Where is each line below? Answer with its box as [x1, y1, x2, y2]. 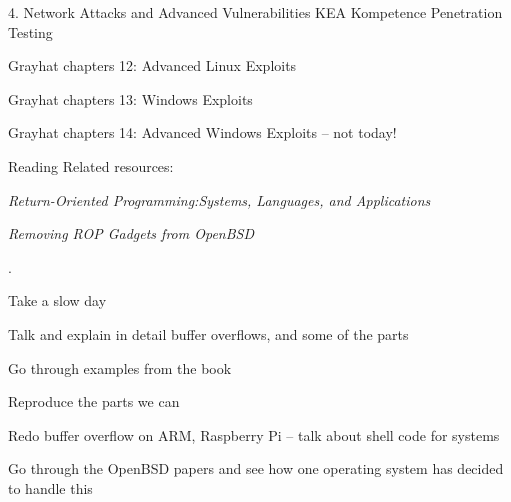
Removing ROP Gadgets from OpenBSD [8, 223, 254, 244]
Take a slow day [8, 290, 107, 311]
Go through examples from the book [8, 357, 232, 378]
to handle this [8, 477, 93, 498]
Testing [8, 21, 53, 42]
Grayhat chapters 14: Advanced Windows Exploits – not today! [8, 122, 397, 143]
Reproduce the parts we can [8, 391, 180, 412]
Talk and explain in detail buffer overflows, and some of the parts [8, 323, 409, 344]
